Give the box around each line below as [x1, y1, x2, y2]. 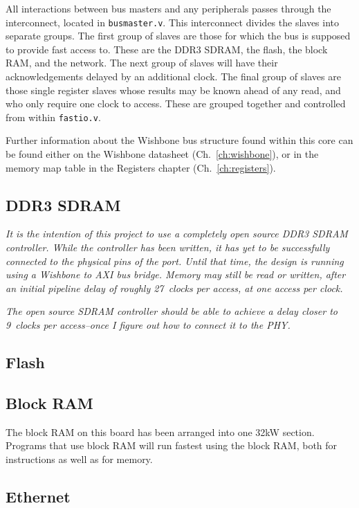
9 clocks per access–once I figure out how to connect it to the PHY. [6, 318, 291, 332]
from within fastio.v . [6, 109, 101, 124]
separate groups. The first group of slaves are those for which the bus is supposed [6, 28, 351, 43]
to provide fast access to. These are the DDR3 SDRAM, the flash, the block [6, 42, 328, 56]
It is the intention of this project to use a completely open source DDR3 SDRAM [6, 226, 348, 241]
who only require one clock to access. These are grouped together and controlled [6, 96, 346, 111]
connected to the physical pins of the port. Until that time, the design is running [6, 253, 344, 268]
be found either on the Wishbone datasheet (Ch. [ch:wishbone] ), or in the [6, 147, 319, 161]
